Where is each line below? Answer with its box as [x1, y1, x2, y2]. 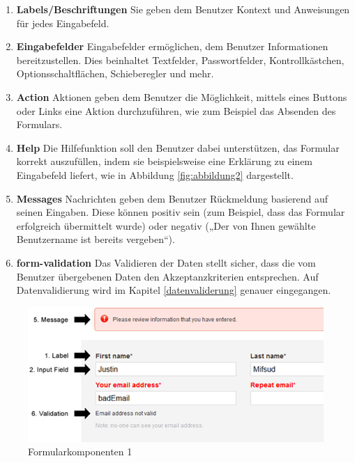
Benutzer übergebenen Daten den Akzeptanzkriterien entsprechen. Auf [16, 269, 319, 283]
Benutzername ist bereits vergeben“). [16, 232, 175, 246]
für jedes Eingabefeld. [16, 15, 109, 30]
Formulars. [16, 117, 63, 132]
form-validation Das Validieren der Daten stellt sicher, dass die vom [16, 255, 316, 269]
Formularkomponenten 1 [28, 444, 133, 459]
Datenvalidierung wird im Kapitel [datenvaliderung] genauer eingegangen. [16, 283, 331, 297]
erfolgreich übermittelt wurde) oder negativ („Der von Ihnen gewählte [16, 218, 316, 233]
